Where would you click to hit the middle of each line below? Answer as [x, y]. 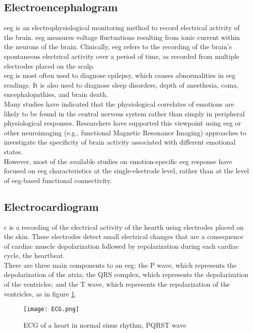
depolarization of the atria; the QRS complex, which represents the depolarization [126, 274]
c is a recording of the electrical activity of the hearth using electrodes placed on [124, 227]
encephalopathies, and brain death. [56, 94]
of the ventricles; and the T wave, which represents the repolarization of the [117, 284]
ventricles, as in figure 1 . [40, 293]
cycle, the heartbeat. [35, 255]
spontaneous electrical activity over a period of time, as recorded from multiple [122, 56]
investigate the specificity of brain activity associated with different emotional [120, 142]
